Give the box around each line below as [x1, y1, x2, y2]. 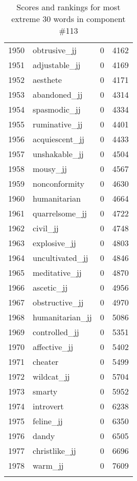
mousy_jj [33, 163, 67, 174]
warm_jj [33, 460, 64, 471]
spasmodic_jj [33, 103, 81, 115]
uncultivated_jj [33, 252, 88, 264]
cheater [33, 356, 59, 367]
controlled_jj [33, 326, 79, 338]
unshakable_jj [33, 148, 84, 160]
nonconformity [33, 178, 84, 189]
